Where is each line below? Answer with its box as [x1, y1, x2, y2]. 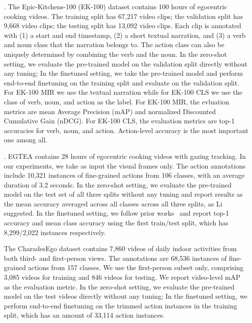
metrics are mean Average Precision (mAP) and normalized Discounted [4, 106, 216, 116]
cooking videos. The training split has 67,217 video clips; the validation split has [4, 11, 243, 21]
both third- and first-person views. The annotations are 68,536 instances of [4, 253, 227, 263]
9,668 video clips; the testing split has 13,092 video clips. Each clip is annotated [4, 20, 241, 31]
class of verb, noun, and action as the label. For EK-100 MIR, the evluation [4, 96, 230, 106]
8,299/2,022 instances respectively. [4, 227, 106, 237]
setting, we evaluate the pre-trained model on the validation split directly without [4, 58, 248, 68]
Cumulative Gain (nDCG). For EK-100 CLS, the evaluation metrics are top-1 [4, 116, 235, 126]
